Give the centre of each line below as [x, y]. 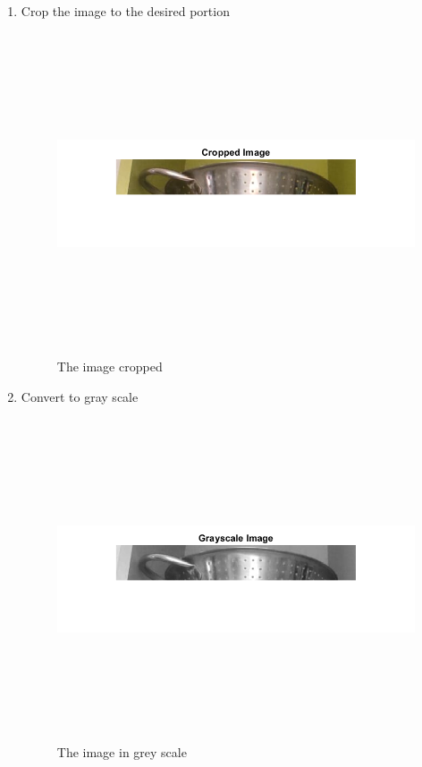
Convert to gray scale [80, 396]
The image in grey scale [122, 752]
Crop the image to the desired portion [125, 11]
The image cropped [110, 366]
